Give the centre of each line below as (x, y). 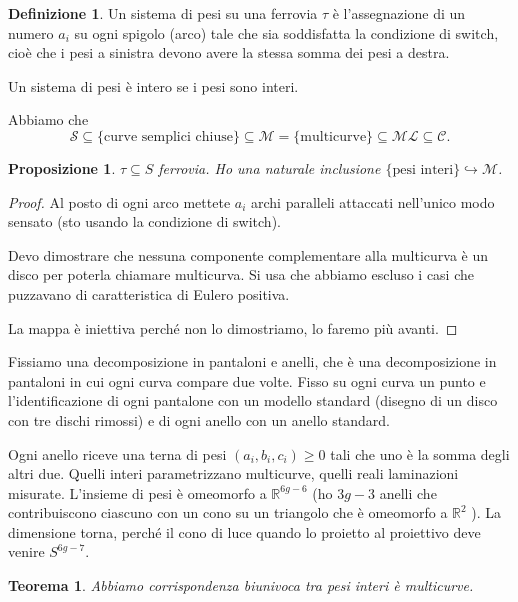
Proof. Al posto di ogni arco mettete (119, 201)
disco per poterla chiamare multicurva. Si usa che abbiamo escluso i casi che (241, 274)
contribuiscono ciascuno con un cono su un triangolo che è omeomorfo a (228, 512)
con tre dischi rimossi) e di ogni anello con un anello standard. (199, 419)
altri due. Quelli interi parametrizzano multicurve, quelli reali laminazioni (233, 473)
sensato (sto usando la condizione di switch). (144, 221)
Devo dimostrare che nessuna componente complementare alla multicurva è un (248, 254)
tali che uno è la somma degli (420, 453)
